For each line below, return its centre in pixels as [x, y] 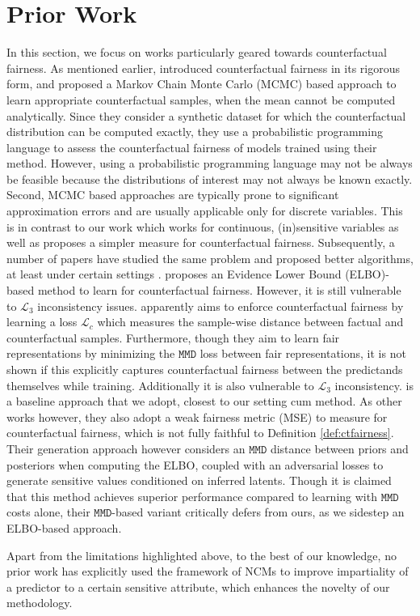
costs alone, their [48, 512]
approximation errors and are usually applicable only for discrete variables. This [205, 211]
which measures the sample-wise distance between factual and [250, 322]
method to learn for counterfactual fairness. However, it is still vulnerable [219, 290]
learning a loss [42, 322]
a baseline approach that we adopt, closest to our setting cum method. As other [204, 401]
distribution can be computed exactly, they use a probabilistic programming [195, 132]
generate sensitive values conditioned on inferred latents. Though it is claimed [199, 480]
